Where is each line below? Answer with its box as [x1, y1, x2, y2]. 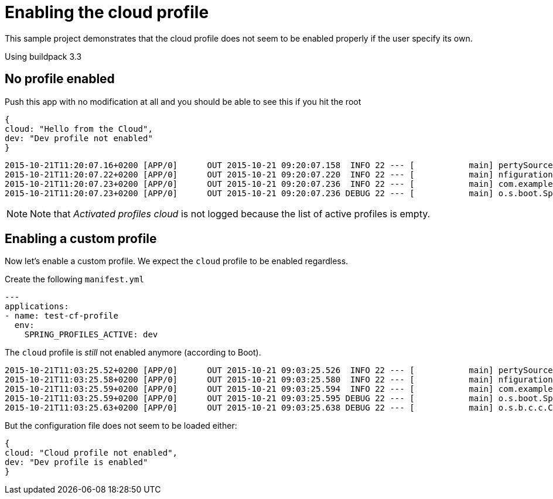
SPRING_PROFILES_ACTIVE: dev [24, 330, 158, 340]
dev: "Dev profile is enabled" [5, 457, 148, 467]
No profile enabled [5, 71, 115, 87]
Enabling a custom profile [5, 231, 157, 247]
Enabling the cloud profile [5, 2, 209, 22]
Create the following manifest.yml [5, 274, 144, 285]
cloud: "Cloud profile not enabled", [5, 448, 178, 458]
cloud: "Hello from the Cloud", [5, 124, 153, 134]
